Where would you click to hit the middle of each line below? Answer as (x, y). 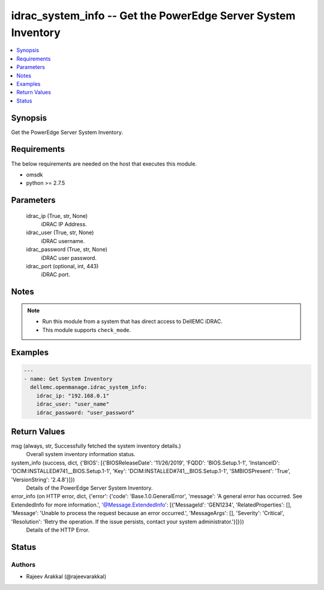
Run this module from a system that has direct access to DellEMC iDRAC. (133, 322)
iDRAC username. (63, 241)
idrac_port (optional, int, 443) (62, 266)
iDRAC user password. (69, 257)
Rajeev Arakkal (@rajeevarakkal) (66, 577)
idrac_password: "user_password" (85, 412)
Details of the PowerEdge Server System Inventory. (89, 488)
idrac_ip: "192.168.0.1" (73, 396)
